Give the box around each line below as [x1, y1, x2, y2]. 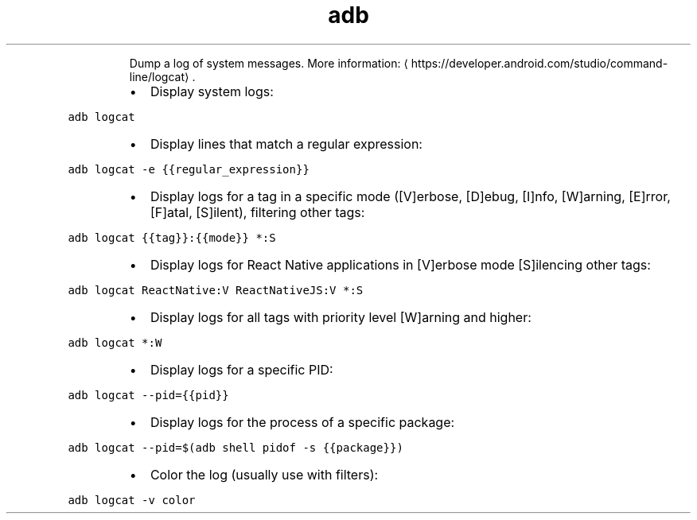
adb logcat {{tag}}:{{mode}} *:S [68, 231, 276, 244]
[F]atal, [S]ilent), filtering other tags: [150, 204, 365, 220]
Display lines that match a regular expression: [150, 135, 422, 152]
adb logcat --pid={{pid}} [68, 388, 229, 402]
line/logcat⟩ [129, 69, 189, 83]
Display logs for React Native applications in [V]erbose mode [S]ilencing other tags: [150, 256, 651, 273]
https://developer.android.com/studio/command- [411, 56, 668, 70]
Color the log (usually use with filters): [150, 466, 379, 483]
